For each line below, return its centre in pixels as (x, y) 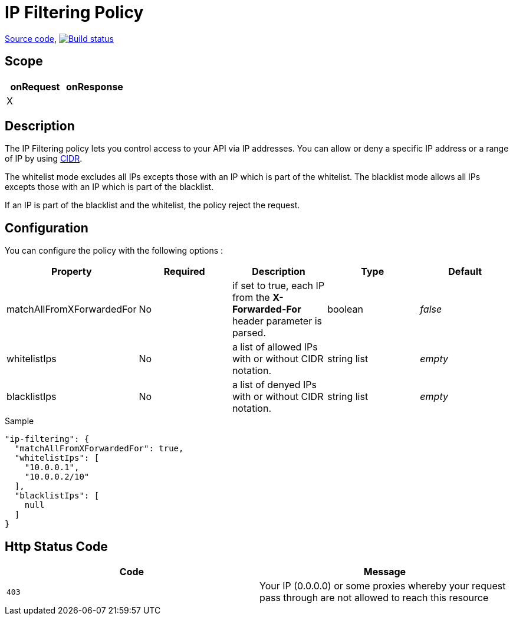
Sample (19, 421)
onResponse (94, 86)
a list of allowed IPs (275, 347)
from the (251, 298)
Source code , (31, 38)
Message (385, 572)
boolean (345, 309)
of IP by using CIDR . (44, 159)
